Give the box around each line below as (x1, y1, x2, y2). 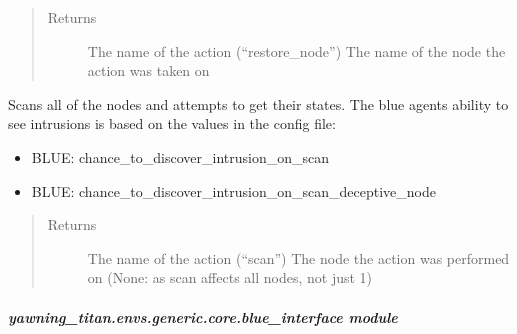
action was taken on (87, 60, 210, 81)
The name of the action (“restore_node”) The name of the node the (87, 40, 506, 61)
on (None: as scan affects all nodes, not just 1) (87, 267, 373, 288)
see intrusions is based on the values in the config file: (8, 113, 336, 134)
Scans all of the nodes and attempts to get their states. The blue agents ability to (8, 93, 509, 114)
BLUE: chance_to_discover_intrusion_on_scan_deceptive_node (31, 180, 436, 201)
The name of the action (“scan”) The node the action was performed (87, 247, 510, 268)
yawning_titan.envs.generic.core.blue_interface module (8, 306, 398, 327)
